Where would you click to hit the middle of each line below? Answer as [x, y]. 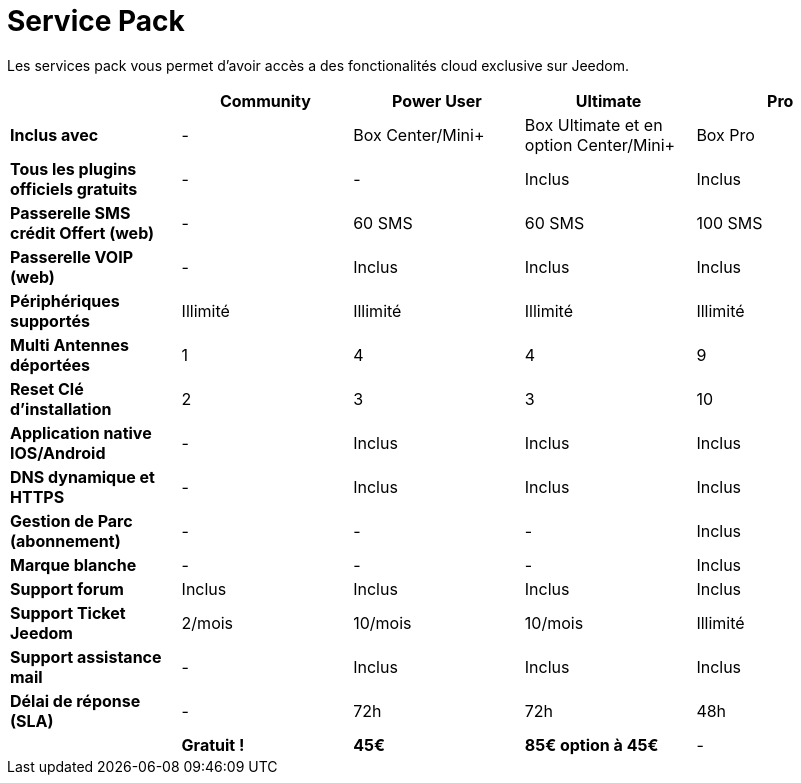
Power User [437, 100]
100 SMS [729, 222]
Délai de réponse [75, 700]
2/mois [207, 622]
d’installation [61, 408]
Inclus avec [54, 134]
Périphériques [65, 300]
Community [265, 100]
